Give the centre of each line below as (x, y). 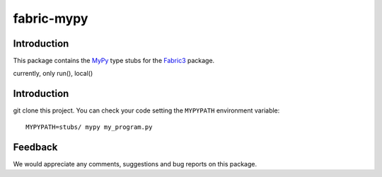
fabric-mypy (51, 18)
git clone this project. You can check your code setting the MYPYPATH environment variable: (146, 110)
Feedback (35, 147)
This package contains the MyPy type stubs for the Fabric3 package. (114, 61)
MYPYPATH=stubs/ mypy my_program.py (89, 127)
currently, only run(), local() (53, 74)
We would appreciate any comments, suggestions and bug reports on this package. (135, 164)
